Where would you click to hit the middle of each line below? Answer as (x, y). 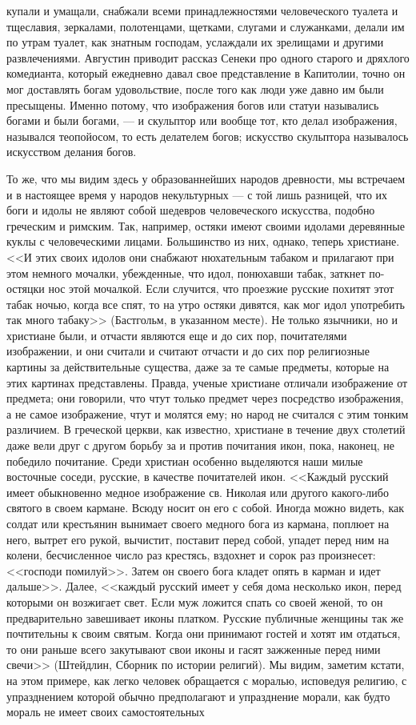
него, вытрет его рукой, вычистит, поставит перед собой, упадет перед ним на (198, 539)
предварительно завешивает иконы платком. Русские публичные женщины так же (205, 617)
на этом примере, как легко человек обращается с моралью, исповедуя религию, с (207, 680)
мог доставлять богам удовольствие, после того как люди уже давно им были (195, 88)
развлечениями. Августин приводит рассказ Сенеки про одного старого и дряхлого (208, 57)
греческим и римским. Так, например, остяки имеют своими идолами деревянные (206, 225)
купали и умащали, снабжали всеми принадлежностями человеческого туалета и (202, 10)
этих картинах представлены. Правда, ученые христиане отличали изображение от (207, 382)
